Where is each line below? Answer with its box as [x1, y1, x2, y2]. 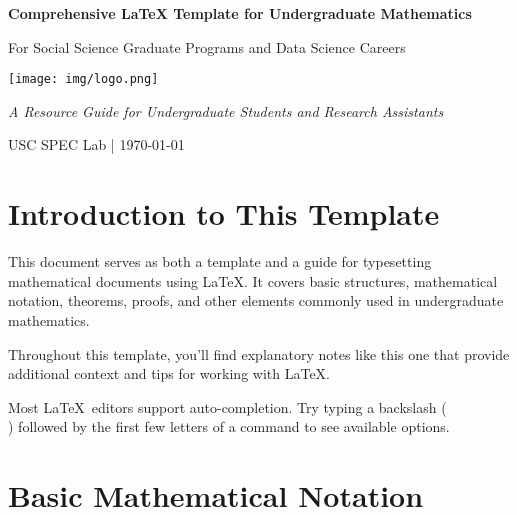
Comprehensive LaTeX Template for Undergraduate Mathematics [8, 3, 472, 23]
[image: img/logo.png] [8, 72, 159, 87]
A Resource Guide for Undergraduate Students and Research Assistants [8, 100, 444, 121]
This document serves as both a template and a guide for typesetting [8, 251, 432, 272]
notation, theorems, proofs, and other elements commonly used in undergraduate [8, 290, 504, 311]
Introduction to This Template [8, 193, 440, 234]
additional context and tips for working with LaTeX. [8, 363, 330, 384]
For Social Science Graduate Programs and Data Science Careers [8, 36, 406, 57]
